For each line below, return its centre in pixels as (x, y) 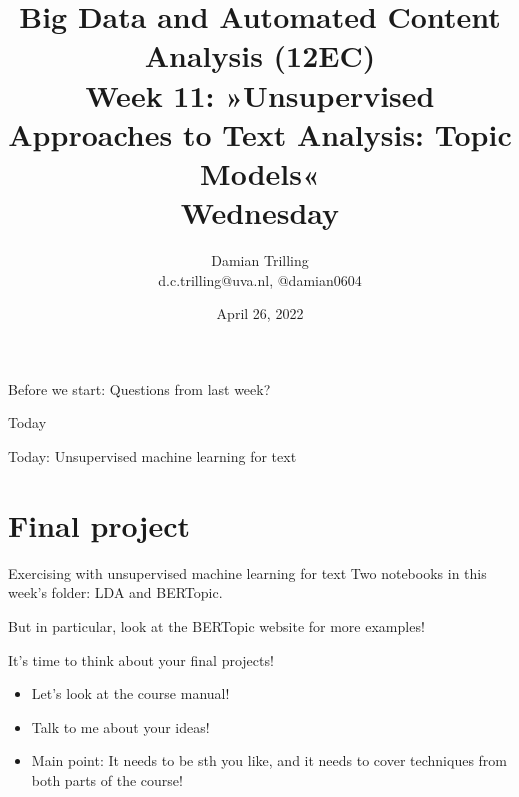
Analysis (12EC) (260, 55)
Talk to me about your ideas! (120, 726)
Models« (260, 172)
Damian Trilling (260, 260)
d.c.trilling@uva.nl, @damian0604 (260, 279)
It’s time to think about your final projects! (141, 659)
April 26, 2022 (260, 313)
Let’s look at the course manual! (130, 693)
